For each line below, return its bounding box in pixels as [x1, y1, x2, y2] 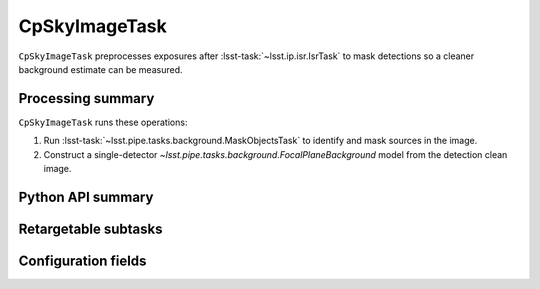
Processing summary [18, 90, 155, 107]
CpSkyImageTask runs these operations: [18, 116, 188, 128]
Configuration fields [18, 252, 147, 269]
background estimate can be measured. [18, 63, 183, 75]
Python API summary [18, 188, 154, 205]
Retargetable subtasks [18, 220, 164, 237]
